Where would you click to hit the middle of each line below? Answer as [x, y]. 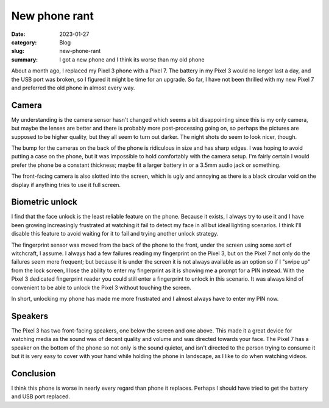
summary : [25, 59]
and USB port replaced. [41, 396]
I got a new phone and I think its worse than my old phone [132, 59]
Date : [18, 34]
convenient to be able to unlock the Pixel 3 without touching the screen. [101, 287]
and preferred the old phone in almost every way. [73, 88]
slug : [18, 51]
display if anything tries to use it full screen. [66, 185]
